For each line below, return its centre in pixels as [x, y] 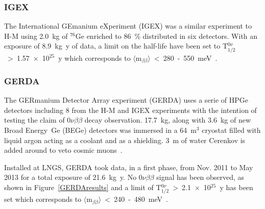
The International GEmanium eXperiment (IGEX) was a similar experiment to [128, 26]
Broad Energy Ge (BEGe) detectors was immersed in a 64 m [100, 130]
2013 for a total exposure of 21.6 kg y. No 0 [73, 177]
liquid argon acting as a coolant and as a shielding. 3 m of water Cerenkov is [125, 140]
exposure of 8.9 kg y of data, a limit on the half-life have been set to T [116, 46]
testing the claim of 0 [38, 120]
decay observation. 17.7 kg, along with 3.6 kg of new [168, 120]
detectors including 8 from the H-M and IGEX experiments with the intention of [130, 110]
